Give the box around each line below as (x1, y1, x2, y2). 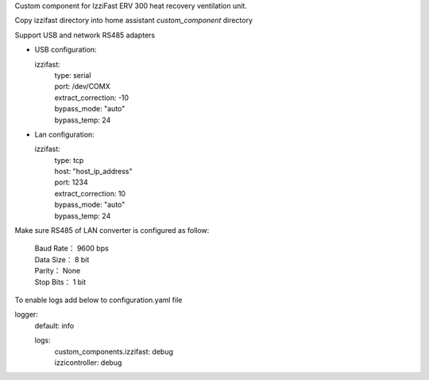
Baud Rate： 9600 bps (34, 243, 109, 254)
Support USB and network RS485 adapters (14, 30, 155, 40)
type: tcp (54, 155, 84, 165)
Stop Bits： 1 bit (34, 277, 87, 286)
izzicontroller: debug (54, 358, 122, 367)
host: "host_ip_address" (54, 167, 133, 176)
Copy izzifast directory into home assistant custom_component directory (14, 16, 253, 25)
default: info (34, 320, 75, 330)
